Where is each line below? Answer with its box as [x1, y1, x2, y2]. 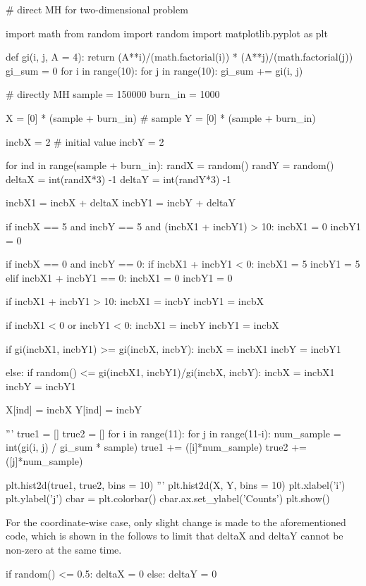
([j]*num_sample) [6, 454, 83, 468]
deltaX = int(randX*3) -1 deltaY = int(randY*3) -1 [6, 171, 231, 186]
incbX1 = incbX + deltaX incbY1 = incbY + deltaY [6, 195, 236, 210]
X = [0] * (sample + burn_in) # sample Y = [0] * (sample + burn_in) [6, 110, 316, 125]
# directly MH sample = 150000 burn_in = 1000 [6, 87, 220, 101]
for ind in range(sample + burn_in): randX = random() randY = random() [6, 158, 334, 173]
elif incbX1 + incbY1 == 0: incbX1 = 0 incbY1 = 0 [6, 270, 233, 285]
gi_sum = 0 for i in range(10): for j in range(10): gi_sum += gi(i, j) [6, 63, 303, 77]
